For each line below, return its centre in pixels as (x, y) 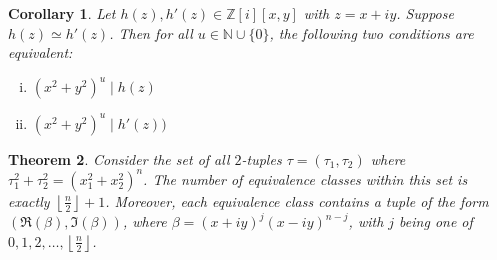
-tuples (261, 158)
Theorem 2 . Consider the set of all (119, 158)
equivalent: (40, 52)
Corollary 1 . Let (62, 13)
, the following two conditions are (371, 32)
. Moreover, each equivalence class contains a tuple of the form (297, 200)
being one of (436, 221)
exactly (29, 200)
